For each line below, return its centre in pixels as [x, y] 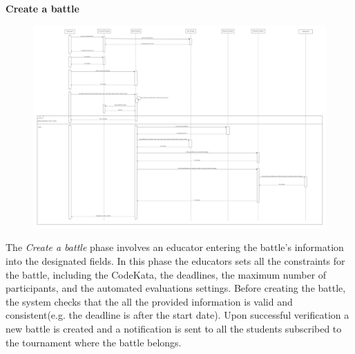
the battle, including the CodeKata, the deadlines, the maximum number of [166, 274]
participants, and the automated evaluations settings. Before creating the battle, [176, 288]
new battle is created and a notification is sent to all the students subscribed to [174, 328]
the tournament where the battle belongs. [94, 342]
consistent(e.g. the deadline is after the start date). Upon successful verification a [177, 315]
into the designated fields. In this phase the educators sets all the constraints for [175, 260]
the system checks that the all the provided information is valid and [149, 301]
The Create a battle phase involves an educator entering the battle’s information [175, 247]
